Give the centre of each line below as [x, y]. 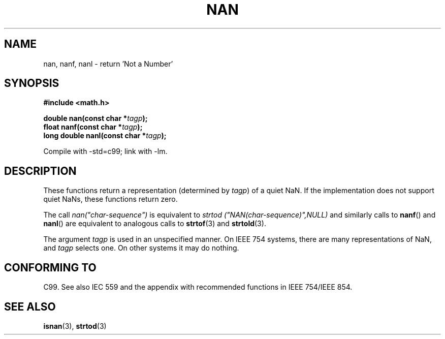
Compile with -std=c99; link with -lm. [105, 151]
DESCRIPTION [40, 171]
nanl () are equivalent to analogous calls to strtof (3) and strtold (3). [155, 224]
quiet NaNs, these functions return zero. [110, 199]
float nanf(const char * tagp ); [93, 127]
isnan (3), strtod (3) [75, 326]
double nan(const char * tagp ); [96, 118]
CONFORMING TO [50, 267]
